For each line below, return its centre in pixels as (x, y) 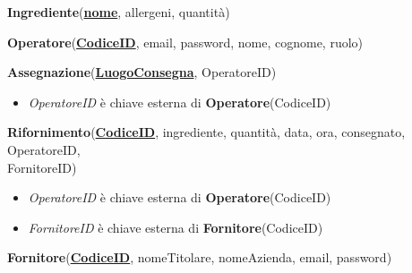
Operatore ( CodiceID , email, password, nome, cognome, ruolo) (185, 42)
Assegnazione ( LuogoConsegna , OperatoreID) (142, 72)
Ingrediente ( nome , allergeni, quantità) (119, 12)
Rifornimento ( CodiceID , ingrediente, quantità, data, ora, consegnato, (206, 132)
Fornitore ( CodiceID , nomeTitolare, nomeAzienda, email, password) (200, 257)
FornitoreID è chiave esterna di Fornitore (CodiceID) (176, 227)
